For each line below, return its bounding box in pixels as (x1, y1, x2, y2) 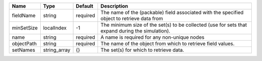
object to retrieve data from (100, 15, 164, 22)
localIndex (43, 25, 67, 31)
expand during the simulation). (100, 28, 171, 34)
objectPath (12, 40, 37, 47)
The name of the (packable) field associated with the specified (100, 9, 244, 15)
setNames (12, 46, 35, 53)
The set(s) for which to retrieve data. (100, 46, 184, 53)
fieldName (12, 12, 36, 19)
